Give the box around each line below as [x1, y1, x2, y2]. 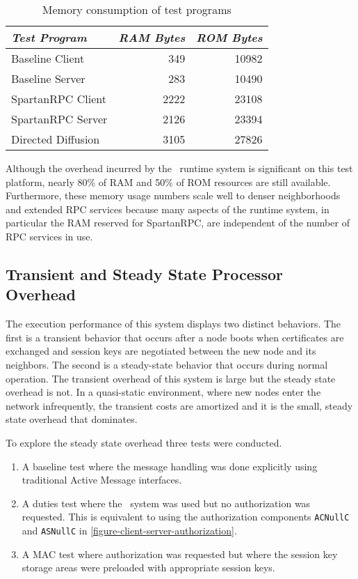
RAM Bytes [118, 29, 186, 45]
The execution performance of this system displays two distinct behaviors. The [6, 316, 341, 331]
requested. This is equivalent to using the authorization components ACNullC [22, 509, 350, 524]
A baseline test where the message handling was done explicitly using [22, 458, 318, 473]
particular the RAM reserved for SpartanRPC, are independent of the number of [6, 215, 350, 230]
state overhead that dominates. [6, 412, 138, 426]
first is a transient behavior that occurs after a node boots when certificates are [6, 330, 344, 344]
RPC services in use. [6, 229, 93, 243]
